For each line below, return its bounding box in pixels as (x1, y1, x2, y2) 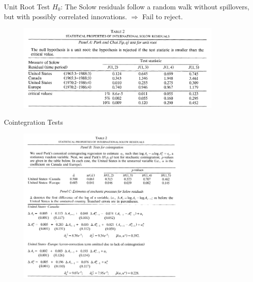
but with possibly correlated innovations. (4, 11, 127, 21)
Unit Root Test (4, 1, 50, 11)
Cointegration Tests (4, 116, 63, 127)
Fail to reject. (142, 11, 183, 21)
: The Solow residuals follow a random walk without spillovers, (61, 1, 250, 11)
